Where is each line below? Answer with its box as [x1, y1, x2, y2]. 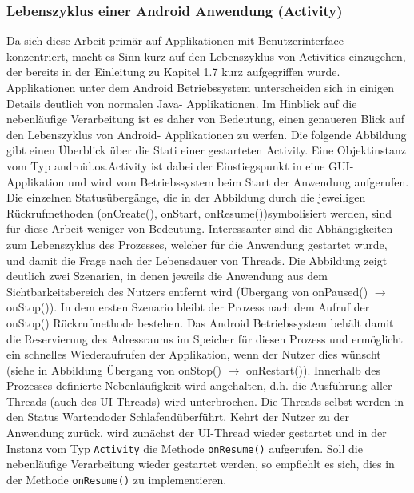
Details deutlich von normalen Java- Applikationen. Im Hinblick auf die [6, 94, 357, 111]
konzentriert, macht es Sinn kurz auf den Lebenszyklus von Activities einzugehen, [6, 47, 406, 64]
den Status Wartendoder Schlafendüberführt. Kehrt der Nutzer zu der [6, 408, 350, 425]
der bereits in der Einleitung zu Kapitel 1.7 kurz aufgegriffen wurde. [6, 63, 340, 80]
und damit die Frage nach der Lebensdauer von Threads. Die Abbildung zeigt [6, 251, 388, 268]
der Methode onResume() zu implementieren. [6, 471, 227, 487]
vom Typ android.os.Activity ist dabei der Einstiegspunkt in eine [6, 157, 325, 174]
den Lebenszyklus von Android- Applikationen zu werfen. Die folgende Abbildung [6, 126, 407, 142]
